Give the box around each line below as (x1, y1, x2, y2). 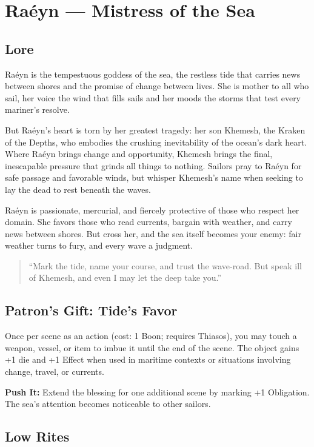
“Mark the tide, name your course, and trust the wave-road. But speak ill (28, 259, 302, 272)
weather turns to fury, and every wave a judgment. (5, 239, 193, 252)
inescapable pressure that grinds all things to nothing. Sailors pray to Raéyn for (5, 159, 302, 172)
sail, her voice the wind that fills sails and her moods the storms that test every (5, 91, 301, 104)
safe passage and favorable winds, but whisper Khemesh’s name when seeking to (5, 171, 303, 184)
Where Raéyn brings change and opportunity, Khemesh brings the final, (5, 147, 273, 160)
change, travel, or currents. (5, 365, 104, 378)
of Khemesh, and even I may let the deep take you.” (28, 271, 222, 284)
